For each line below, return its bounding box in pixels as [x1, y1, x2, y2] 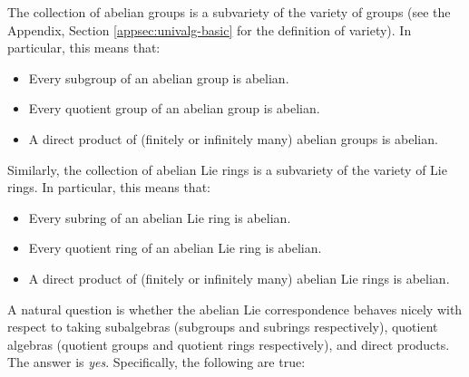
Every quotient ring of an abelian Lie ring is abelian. [28, 238, 322, 257]
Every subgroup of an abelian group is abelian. [28, 68, 289, 87]
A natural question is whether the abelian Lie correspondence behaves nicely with [7, 299, 463, 318]
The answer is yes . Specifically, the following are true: [7, 353, 306, 372]
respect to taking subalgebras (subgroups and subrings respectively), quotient [7, 317, 438, 336]
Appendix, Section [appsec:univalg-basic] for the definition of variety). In [7, 20, 412, 39]
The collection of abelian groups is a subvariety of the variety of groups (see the [7, 3, 451, 21]
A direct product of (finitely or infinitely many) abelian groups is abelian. [28, 129, 438, 148]
